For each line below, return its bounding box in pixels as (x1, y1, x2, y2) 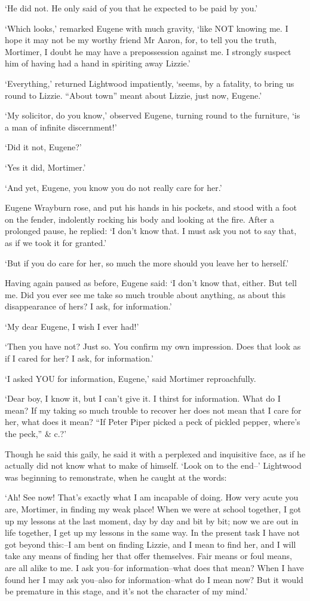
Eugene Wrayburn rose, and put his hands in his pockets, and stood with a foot (5, 201, 297, 214)
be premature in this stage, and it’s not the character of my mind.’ (5, 585, 248, 597)
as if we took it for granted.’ (5, 236, 107, 248)
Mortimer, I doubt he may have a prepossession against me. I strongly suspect (5, 45, 291, 57)
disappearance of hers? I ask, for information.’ (5, 300, 172, 312)
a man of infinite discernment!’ (5, 120, 117, 133)
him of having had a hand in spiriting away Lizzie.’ (5, 57, 191, 69)
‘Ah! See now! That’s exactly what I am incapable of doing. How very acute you (5, 491, 299, 503)
